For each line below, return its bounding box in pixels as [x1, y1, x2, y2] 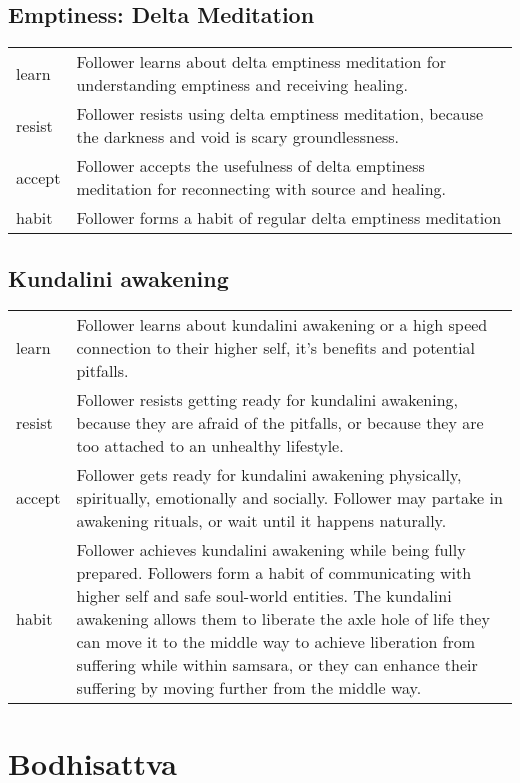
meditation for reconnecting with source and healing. [76, 177, 447, 201]
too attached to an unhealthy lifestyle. [76, 434, 344, 458]
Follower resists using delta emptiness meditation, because [76, 102, 484, 126]
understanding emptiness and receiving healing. [76, 73, 408, 97]
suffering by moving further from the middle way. [76, 676, 422, 700]
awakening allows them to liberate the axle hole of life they [76, 607, 490, 631]
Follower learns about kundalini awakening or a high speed [76, 313, 488, 337]
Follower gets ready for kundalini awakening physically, [76, 463, 462, 487]
